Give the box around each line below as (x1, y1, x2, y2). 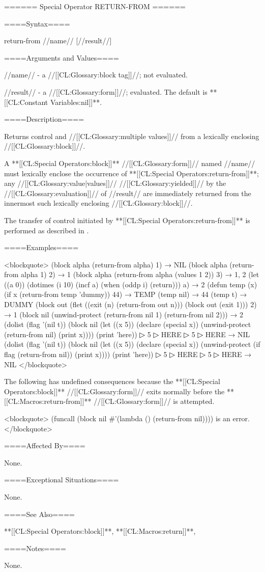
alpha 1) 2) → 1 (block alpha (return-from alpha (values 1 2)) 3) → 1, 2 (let (21, 269, 259, 280)
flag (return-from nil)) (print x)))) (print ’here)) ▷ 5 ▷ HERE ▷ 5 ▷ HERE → (4, 349, 252, 360)
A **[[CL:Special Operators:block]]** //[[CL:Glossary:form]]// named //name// (4, 157, 255, 168)
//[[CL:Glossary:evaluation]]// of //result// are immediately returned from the (4, 187, 251, 198)
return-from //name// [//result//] (4, 35, 112, 46)
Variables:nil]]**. (50, 96, 102, 107)
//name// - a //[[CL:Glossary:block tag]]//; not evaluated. (4, 69, 188, 80)
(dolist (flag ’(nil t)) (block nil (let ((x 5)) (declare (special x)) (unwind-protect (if (4, 339, 260, 349)
